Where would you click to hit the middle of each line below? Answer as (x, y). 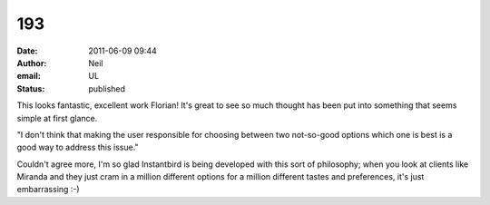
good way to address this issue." (78, 147)
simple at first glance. (57, 118)
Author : (32, 63)
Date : (27, 51)
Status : (31, 88)
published (107, 88)
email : (29, 76)
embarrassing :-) (49, 190)
